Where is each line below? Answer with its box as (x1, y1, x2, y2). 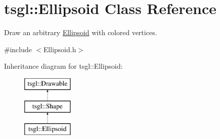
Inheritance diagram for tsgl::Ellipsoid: (4, 61, 123, 71)
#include (4, 44, 32, 54)
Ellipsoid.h (43, 44, 76, 54)
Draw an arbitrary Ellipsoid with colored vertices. (4, 27, 157, 38)
